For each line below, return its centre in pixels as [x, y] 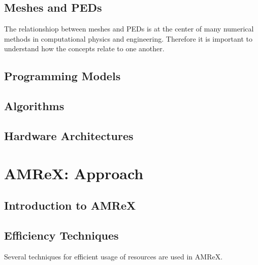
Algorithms [34, 106]
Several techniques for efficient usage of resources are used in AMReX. [114, 256]
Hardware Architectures [69, 135]
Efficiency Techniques [61, 235]
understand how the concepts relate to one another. [84, 48]
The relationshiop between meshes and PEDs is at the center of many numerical [129, 29]
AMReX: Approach [74, 173]
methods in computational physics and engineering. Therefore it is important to [128, 38]
